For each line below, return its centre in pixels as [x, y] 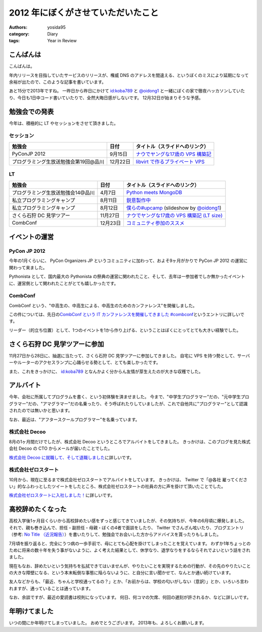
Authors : [18, 27]
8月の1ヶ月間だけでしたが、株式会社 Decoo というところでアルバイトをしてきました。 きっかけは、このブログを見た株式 [130, 441]
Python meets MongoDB [154, 192]
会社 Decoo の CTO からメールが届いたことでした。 [61, 448]
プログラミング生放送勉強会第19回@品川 [58, 161]
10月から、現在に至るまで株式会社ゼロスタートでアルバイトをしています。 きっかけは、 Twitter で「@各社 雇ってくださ [128, 479]
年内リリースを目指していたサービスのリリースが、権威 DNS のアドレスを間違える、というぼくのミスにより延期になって [129, 75]
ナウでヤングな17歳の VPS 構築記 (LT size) [174, 215]
